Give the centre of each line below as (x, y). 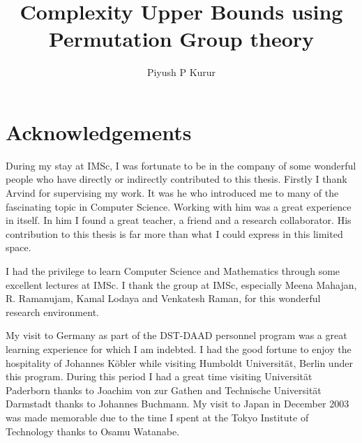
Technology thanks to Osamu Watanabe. (93, 431)
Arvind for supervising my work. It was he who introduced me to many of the (172, 193)
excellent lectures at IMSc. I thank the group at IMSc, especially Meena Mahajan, (181, 284)
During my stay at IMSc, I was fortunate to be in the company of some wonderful (181, 165)
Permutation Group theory (181, 39)
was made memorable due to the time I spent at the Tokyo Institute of (157, 417)
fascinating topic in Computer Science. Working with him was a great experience (179, 206)
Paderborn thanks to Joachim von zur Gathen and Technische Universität (164, 390)
